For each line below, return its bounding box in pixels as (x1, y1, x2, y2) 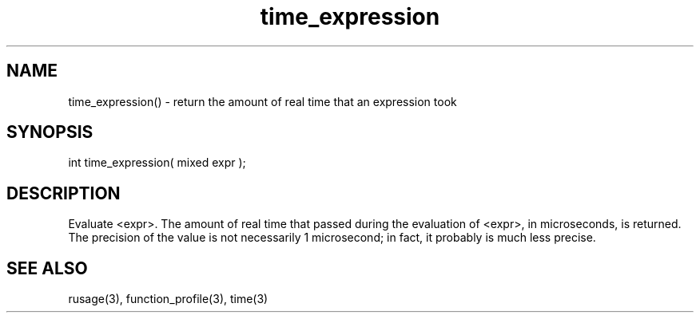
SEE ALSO (6, 258, 88, 278)
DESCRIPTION (6, 183, 121, 203)
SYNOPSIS (6, 122, 93, 143)
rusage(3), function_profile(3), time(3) (68, 292, 268, 306)
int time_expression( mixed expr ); (68, 156, 246, 170)
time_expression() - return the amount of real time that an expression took (68, 94, 457, 108)
